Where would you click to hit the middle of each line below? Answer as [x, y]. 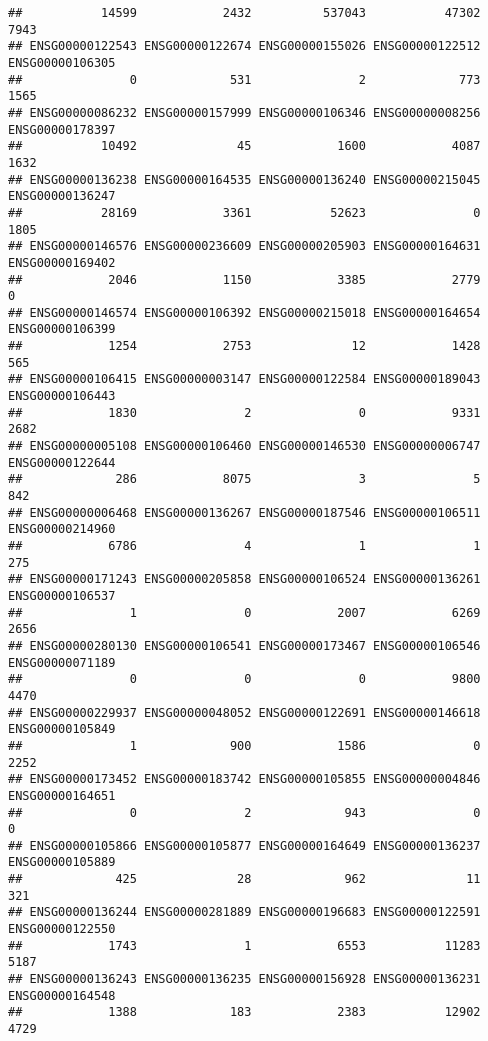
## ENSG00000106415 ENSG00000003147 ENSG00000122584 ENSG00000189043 [244, 379]
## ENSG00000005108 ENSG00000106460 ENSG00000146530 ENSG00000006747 [244, 446]
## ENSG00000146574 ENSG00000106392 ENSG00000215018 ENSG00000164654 [244, 312]
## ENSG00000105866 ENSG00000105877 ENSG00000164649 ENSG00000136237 [244, 845]
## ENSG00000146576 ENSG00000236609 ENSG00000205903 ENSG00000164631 [244, 246]
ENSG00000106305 [62, 62]
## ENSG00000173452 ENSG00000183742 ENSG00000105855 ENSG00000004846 [244, 779]
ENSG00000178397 [62, 129]
